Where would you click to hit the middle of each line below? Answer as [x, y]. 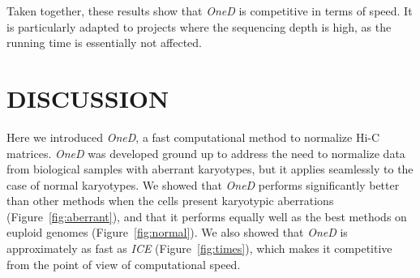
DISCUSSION [88, 98]
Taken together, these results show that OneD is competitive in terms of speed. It [210, 11]
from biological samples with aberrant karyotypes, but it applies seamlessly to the [210, 169]
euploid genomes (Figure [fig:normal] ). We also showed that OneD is [177, 232]
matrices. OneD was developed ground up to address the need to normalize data [206, 153]
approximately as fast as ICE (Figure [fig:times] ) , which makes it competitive [199, 248]
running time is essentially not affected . [104, 43]
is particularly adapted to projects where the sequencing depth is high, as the [199, 26]
